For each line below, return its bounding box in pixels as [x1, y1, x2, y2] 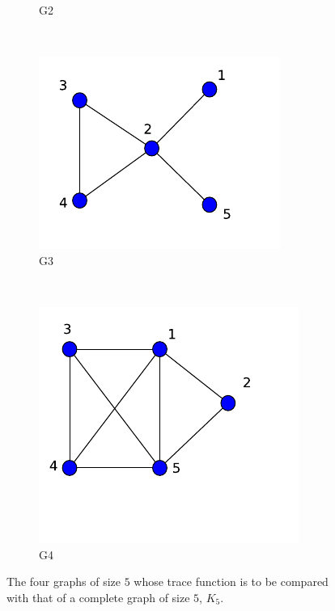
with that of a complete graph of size [6, 588, 190, 605]
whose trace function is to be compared [134, 573, 329, 590]
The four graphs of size [6, 573, 121, 590]
